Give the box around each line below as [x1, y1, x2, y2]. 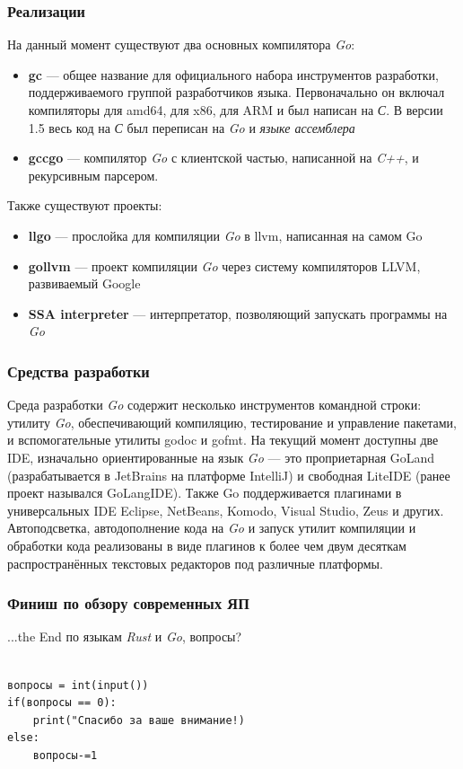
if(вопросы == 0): [7, 696, 117, 710]
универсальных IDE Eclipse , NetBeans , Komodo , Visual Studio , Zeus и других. [7, 500, 444, 519]
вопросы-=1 [32, 748, 98, 762]
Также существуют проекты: [7, 196, 162, 215]
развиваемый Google [28, 274, 141, 293]
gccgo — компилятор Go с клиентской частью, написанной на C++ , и [28, 148, 419, 167]
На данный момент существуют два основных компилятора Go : [7, 35, 355, 54]
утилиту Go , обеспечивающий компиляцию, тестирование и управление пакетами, [7, 412, 457, 431]
